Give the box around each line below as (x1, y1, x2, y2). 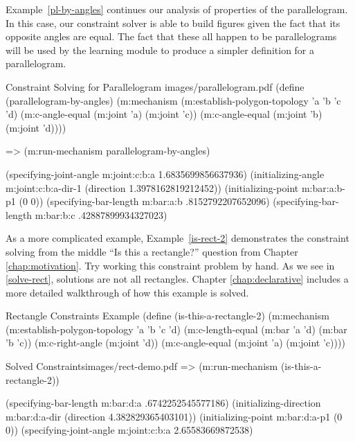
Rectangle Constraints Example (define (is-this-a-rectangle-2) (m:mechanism (6, 308, 329, 323)
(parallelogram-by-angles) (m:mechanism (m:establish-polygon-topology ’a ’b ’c (6, 93, 341, 107)
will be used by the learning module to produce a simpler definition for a (6, 42, 315, 57)
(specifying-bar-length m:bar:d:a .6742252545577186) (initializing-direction (6, 396, 321, 410)
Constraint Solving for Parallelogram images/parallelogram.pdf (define (6, 79, 304, 94)
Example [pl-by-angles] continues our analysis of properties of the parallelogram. (6, 2, 348, 16)
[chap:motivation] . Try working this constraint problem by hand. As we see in (6, 258, 335, 272)
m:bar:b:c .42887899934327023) (35, 207, 167, 222)
